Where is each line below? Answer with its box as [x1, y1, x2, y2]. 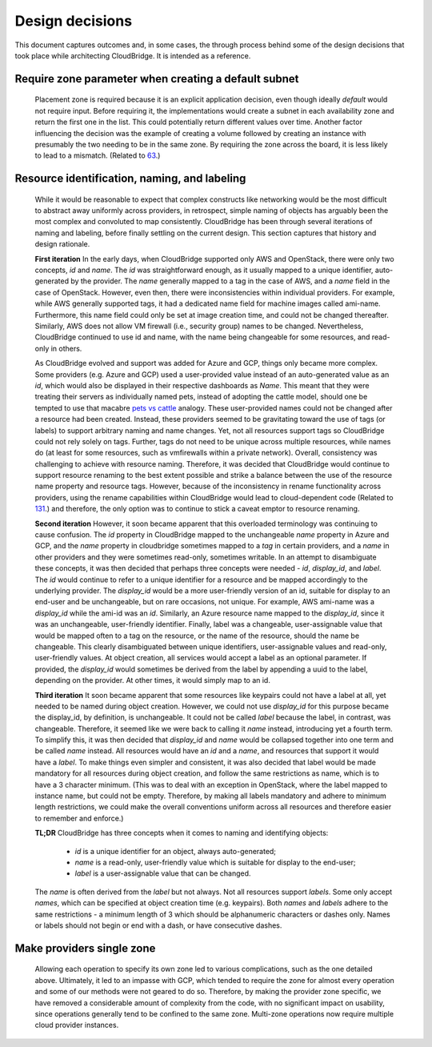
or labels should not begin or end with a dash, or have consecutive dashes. [34, 921, 282, 930]
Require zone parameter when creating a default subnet [14, 72, 299, 86]
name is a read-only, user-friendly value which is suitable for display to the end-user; [74, 857, 356, 867]
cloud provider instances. [34, 1021, 119, 1030]
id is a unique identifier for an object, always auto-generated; [74, 846, 276, 856]
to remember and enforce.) [34, 813, 124, 823]
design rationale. [34, 239, 90, 249]
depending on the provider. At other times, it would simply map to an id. [34, 676, 271, 685]
